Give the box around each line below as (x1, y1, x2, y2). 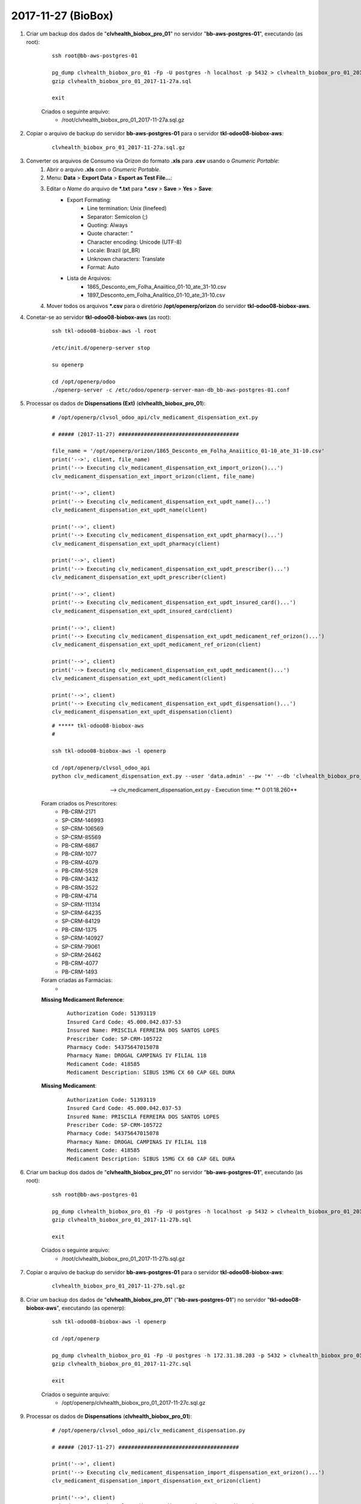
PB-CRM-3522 (61, 884, 99, 891)
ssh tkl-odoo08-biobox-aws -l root (52, 328, 157, 334)
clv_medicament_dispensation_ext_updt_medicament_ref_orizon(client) (52, 641, 262, 648)
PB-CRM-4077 (61, 960, 99, 967)
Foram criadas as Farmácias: (41, 976, 113, 984)
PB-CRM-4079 (61, 858, 99, 866)
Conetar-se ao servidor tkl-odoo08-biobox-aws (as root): (26, 313, 171, 321)
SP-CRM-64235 (61, 909, 102, 917)
